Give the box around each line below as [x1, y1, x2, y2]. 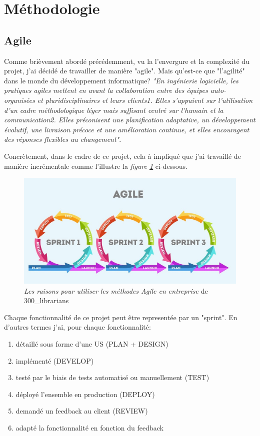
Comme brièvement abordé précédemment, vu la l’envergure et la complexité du [4, 55, 249, 66]
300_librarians [24, 295, 69, 306]
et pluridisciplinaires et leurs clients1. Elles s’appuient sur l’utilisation [37, 94, 253, 105]
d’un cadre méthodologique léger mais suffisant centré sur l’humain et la [4, 104, 223, 115]
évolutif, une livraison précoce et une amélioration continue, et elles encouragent [4, 124, 249, 134]
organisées [4, 94, 35, 105]
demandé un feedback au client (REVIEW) [15, 406, 148, 416]
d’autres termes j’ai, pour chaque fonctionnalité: [4, 322, 151, 332]
